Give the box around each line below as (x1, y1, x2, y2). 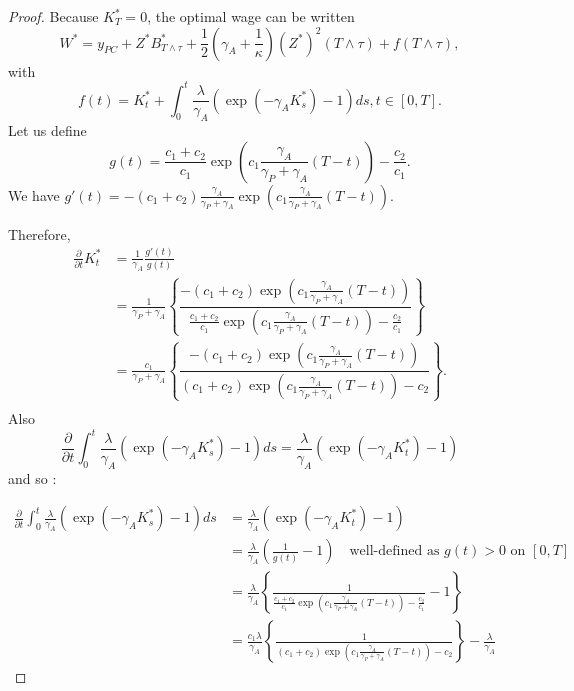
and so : (8, 467, 57, 488)
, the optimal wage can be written (147, 6, 355, 26)
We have (8, 184, 60, 205)
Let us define (8, 120, 87, 141)
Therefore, (8, 223, 71, 244)
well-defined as (349, 544, 440, 559)
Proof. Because (8, 6, 99, 26)
